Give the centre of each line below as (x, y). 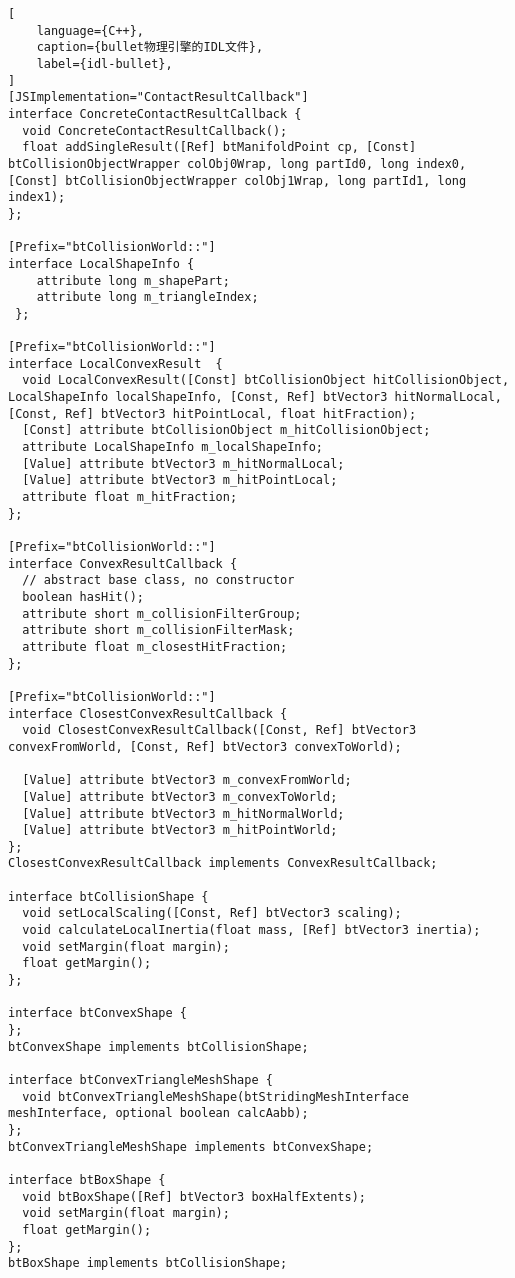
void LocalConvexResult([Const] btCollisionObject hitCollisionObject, (266, 380)
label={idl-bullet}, (104, 63)
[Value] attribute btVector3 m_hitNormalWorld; (183, 813)
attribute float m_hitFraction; (130, 497)
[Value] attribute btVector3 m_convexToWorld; (180, 796)
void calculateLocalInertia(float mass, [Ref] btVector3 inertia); (251, 930)
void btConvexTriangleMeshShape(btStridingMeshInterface (215, 1096)
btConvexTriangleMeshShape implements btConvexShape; (191, 1146)
